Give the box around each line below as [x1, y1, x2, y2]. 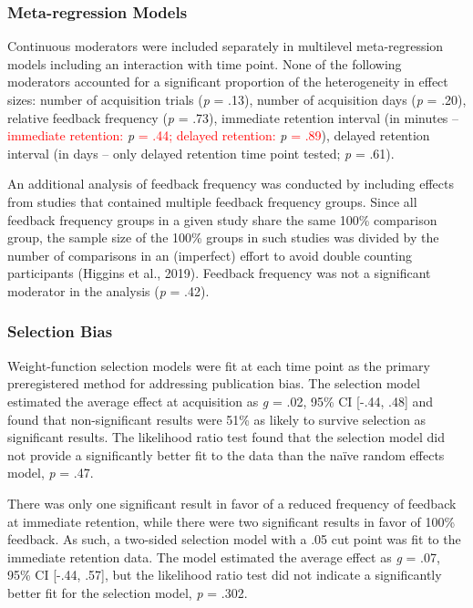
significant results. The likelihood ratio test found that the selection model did [7, 428, 445, 447]
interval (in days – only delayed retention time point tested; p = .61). [7, 143, 395, 162]
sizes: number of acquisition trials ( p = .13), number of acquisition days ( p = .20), [7, 90, 467, 108]
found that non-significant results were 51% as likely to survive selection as [7, 409, 427, 428]
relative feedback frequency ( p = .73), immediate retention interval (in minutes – [7, 108, 459, 127]
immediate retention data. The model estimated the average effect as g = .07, [7, 547, 440, 566]
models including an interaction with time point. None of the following [7, 54, 402, 73]
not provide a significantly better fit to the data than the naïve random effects [7, 445, 445, 464]
